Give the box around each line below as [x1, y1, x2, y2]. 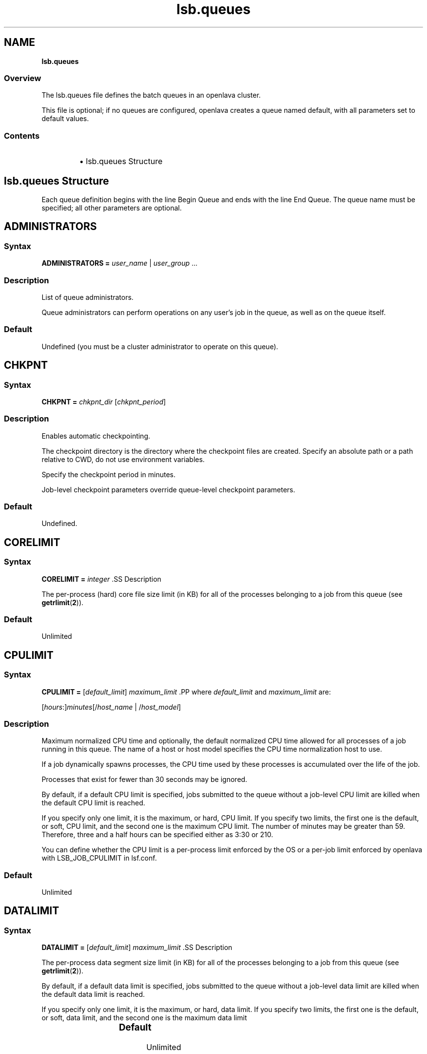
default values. [41, 114, 89, 123]
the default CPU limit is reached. [41, 799, 145, 807]
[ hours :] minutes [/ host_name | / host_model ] [41, 702, 181, 711]
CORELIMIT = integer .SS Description [41, 574, 161, 583]
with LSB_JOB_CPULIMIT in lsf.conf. [41, 854, 157, 863]
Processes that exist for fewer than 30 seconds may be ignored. [41, 775, 248, 784]
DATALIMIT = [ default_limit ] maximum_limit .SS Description [41, 943, 233, 952]
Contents [4, 130, 40, 141]
